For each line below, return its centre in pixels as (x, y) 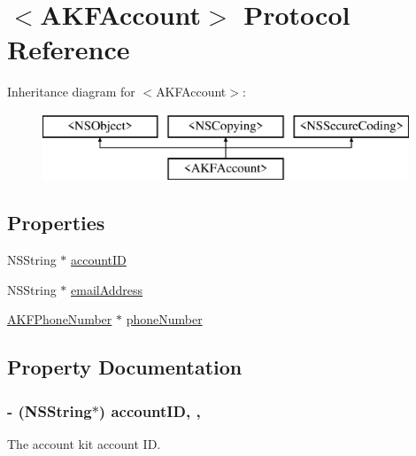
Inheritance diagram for (71, 92)
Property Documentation (125, 367)
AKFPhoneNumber (60, 319)
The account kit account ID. (84, 444)
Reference (69, 49)
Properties (56, 223)
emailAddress (107, 289)
